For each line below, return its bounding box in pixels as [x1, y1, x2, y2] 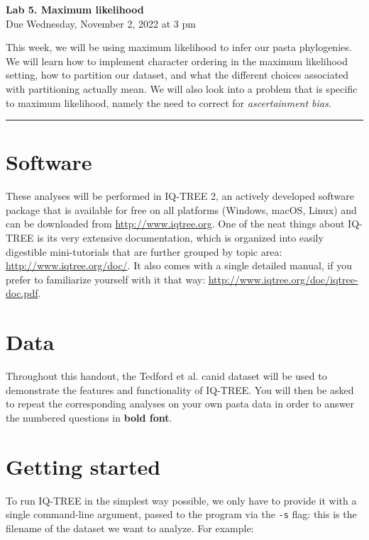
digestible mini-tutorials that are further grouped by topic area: [6, 244, 282, 259]
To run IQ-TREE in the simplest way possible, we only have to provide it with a [6, 493, 357, 507]
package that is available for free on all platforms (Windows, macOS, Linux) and [6, 202, 357, 217]
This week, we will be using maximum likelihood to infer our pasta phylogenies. [6, 40, 352, 55]
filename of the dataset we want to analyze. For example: [6, 520, 254, 535]
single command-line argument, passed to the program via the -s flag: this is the [6, 507, 357, 522]
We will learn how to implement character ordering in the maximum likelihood [6, 53, 348, 68]
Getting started [6, 451, 161, 480]
